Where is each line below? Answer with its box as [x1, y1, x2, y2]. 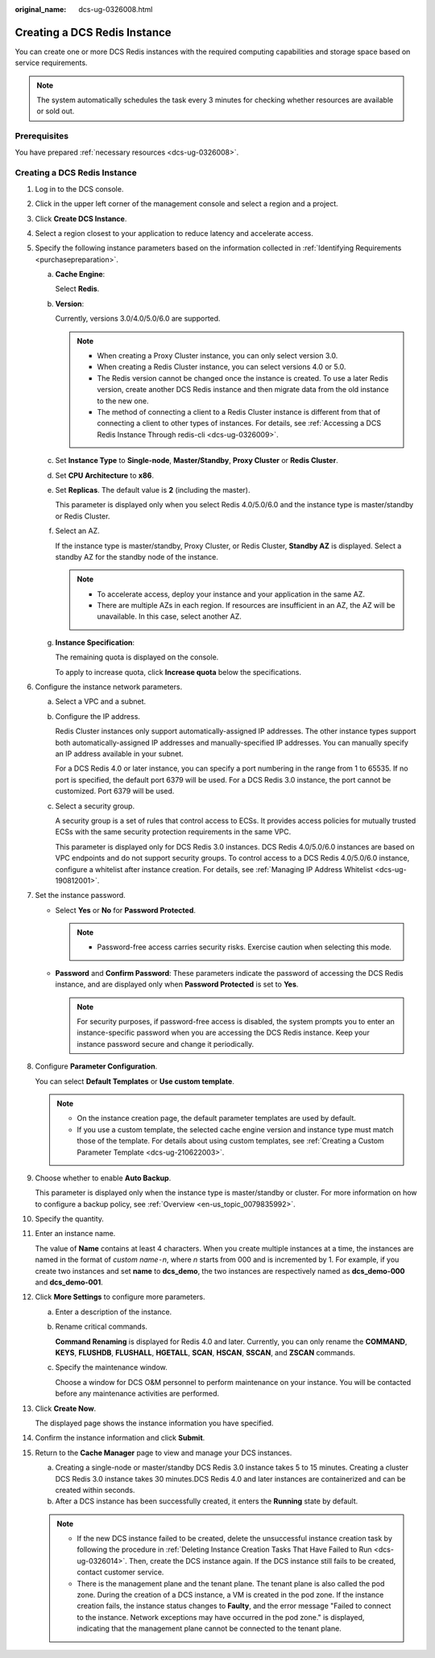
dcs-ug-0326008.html [78, 5, 153, 14]
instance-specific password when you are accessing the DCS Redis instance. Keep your [77, 1027, 370, 1038]
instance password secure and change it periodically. [77, 1039, 255, 1048]
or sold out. [36, 106, 75, 116]
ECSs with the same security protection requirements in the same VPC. [55, 827, 292, 837]
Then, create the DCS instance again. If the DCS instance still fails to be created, [129, 1556, 396, 1565]
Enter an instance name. [35, 1229, 116, 1238]
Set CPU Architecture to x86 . [55, 470, 155, 480]
